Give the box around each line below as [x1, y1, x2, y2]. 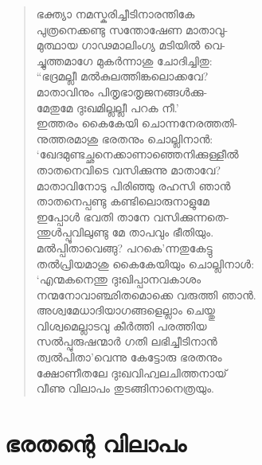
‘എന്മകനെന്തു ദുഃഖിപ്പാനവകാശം [36, 271, 201, 287]
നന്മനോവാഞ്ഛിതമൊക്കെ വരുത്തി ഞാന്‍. [36, 286, 256, 303]
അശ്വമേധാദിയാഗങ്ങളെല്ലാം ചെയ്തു [36, 302, 215, 318]
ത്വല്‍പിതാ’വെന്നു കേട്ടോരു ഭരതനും [36, 349, 222, 365]
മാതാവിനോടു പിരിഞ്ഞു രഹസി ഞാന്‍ [36, 177, 231, 193]
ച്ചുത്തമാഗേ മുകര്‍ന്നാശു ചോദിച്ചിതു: [36, 52, 213, 68]
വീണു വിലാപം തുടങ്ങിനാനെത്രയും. [36, 380, 214, 397]
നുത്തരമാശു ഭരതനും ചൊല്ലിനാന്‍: [36, 130, 213, 147]
